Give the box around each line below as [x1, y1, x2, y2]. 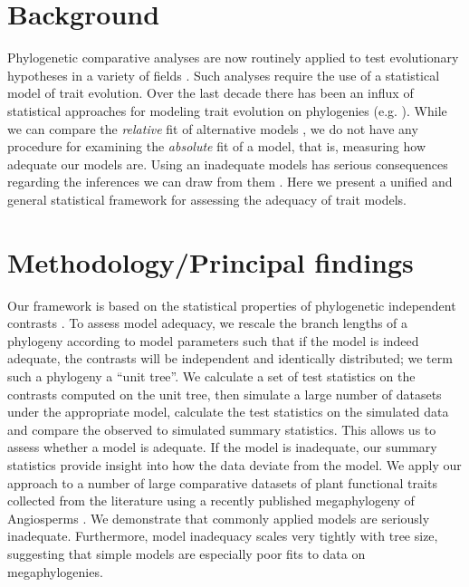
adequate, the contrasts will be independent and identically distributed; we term [7, 349, 453, 368]
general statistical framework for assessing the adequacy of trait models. [7, 189, 407, 208]
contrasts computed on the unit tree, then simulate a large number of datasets [7, 384, 442, 403]
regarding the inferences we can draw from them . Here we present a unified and [7, 172, 453, 191]
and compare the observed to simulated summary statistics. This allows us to [7, 419, 436, 438]
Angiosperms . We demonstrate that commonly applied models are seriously [7, 508, 430, 527]
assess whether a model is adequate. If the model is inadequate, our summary [7, 438, 437, 457]
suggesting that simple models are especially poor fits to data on [7, 544, 366, 563]
